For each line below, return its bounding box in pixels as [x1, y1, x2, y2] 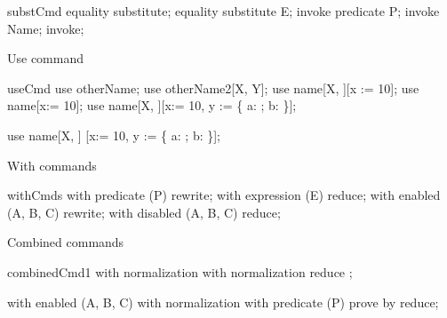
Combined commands [7, 233, 124, 251]
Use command [7, 49, 84, 68]
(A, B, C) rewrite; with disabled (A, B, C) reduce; [7, 203, 281, 221]
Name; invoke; [7, 19, 84, 37]
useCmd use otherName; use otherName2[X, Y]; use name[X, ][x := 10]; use [7, 78, 419, 97]
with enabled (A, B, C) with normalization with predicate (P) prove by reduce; [7, 292, 439, 311]
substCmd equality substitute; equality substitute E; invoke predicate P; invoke [7, 2, 440, 20]
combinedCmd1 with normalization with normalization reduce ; [7, 262, 353, 281]
